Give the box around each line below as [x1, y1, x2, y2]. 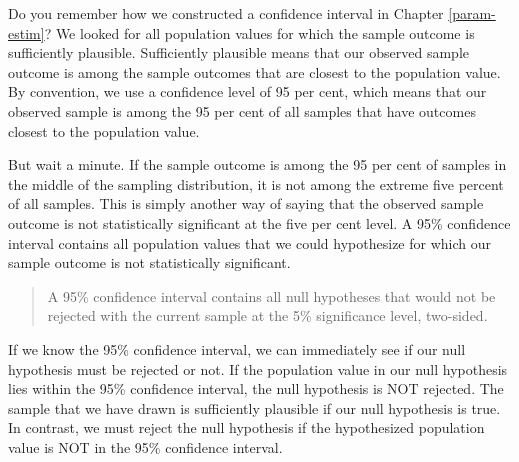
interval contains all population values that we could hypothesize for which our [8, 232, 491, 253]
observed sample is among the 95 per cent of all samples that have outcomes [8, 100, 476, 121]
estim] [8, 22, 45, 43]
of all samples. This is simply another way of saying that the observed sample [8, 193, 484, 214]
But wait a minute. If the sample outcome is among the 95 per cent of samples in [8, 154, 507, 175]
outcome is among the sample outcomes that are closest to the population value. [8, 61, 501, 82]
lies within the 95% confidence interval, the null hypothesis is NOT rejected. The [8, 378, 504, 399]
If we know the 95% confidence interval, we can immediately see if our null [8, 338, 466, 359]
